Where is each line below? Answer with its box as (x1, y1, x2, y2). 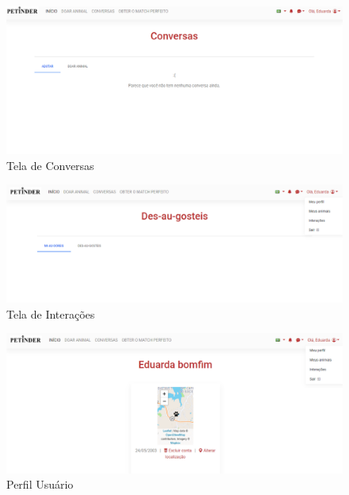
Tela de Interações (6, 305, 95, 322)
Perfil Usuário (6, 476, 74, 493)
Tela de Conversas (6, 157, 94, 173)
